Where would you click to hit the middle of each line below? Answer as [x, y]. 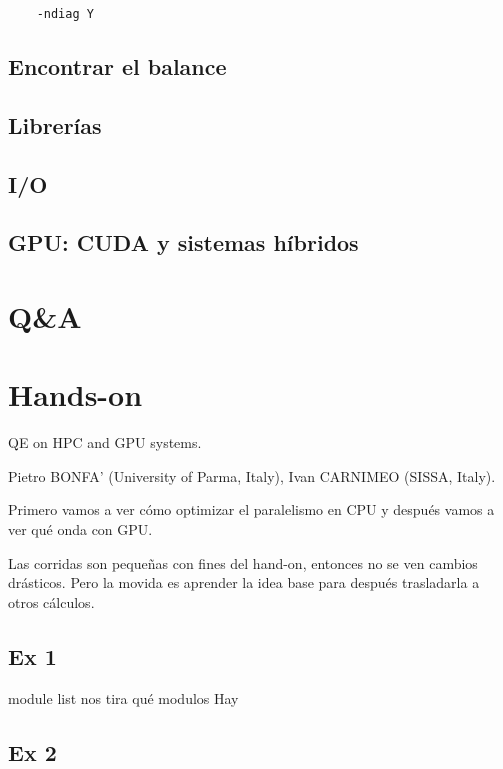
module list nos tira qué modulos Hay [123, 697]
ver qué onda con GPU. [80, 529]
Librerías [55, 124]
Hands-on [75, 394]
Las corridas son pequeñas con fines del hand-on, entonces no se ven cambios [243, 562]
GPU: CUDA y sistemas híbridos [183, 242]
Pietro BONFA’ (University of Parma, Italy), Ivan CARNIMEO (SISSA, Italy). [252, 475]
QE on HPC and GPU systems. [105, 442]
